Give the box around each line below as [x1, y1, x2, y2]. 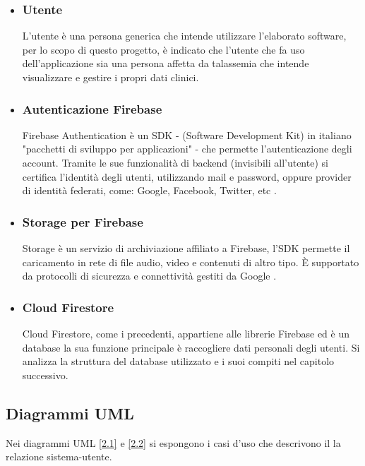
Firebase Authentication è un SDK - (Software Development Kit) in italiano [22, 127, 352, 142]
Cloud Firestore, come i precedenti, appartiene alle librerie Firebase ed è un [22, 326, 349, 340]
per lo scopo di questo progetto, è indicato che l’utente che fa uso [22, 42, 305, 56]
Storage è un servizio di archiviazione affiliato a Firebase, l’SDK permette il [22, 241, 350, 255]
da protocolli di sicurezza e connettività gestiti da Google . [22, 268, 277, 283]
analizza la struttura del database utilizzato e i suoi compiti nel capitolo [22, 354, 335, 369]
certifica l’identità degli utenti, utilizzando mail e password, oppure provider [22, 169, 352, 184]
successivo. [22, 367, 68, 382]
